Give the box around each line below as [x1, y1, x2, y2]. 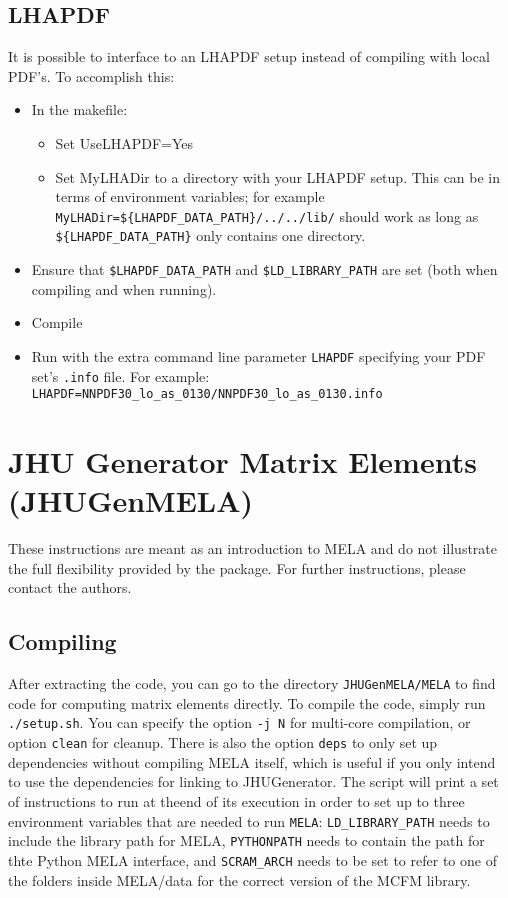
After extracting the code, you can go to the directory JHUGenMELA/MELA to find [8, 673, 496, 694]
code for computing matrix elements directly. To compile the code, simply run [8, 692, 486, 713]
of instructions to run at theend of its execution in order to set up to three [8, 790, 465, 811]
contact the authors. [8, 577, 132, 598]
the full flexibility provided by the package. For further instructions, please [8, 557, 466, 578]
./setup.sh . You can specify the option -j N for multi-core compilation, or [8, 712, 471, 733]
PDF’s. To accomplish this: [8, 65, 175, 86]
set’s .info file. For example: [31, 365, 210, 386]
